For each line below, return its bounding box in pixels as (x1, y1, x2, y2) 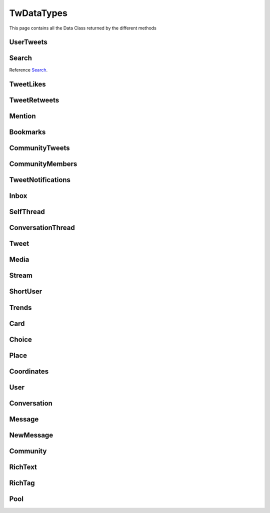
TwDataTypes (9, 7, 67, 18)
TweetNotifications (9, 175, 71, 184)
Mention (9, 112, 36, 120)
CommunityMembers (9, 160, 77, 168)
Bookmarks (9, 128, 46, 136)
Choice (9, 335, 32, 343)
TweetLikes (9, 80, 46, 88)
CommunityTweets (9, 144, 70, 152)
